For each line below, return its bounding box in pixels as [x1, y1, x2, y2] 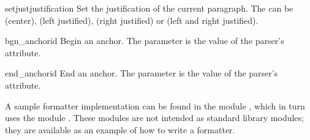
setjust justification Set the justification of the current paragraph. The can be [5, 2, 293, 14]
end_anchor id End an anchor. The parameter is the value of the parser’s [5, 67, 278, 79]
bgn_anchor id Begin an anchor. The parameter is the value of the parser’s [5, 34, 284, 47]
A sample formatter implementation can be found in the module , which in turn [5, 99, 305, 112]
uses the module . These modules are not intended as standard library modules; [5, 111, 304, 124]
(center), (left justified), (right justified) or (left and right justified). [5, 13, 259, 26]
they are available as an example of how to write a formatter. [5, 123, 235, 136]
